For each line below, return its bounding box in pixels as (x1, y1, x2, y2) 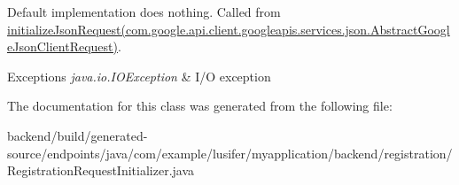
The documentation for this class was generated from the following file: (7, 96, 393, 115)
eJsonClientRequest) (7, 37, 118, 56)
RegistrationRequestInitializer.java (7, 161, 195, 180)
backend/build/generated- (7, 126, 148, 144)
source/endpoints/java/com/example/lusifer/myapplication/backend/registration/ (7, 143, 453, 162)
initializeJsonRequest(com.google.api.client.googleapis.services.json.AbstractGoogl (7, 19, 450, 38)
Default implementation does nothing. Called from (7, 3, 281, 20)
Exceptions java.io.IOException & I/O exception (7, 66, 271, 85)
